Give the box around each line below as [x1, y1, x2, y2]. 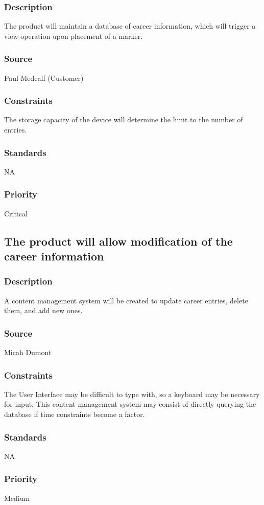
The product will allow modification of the [4, 233, 233, 249]
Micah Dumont [4, 347, 52, 358]
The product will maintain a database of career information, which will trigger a [4, 20, 256, 31]
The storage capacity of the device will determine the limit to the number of [4, 114, 243, 125]
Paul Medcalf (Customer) [4, 72, 84, 83]
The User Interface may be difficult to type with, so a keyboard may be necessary [4, 388, 260, 399]
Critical [4, 208, 28, 218]
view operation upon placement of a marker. [4, 30, 143, 41]
